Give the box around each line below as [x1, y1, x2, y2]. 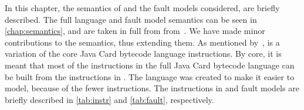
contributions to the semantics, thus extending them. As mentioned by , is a [5, 36, 280, 48]
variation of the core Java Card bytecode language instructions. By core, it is [5, 47, 282, 60]
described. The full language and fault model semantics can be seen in [5, 13, 257, 25]
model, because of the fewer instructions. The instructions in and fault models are [5, 82, 299, 94]
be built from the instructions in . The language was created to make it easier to [5, 70, 295, 82]
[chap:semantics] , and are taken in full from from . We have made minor [5, 25, 265, 37]
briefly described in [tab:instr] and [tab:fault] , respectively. [5, 93, 214, 105]
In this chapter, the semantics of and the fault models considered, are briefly [5, 2, 280, 13]
